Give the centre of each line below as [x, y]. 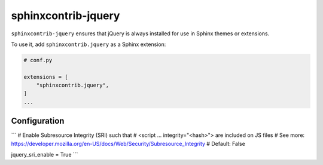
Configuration [38, 121]
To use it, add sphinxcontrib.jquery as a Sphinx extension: [89, 44]
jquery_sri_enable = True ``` [45, 155]
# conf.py [38, 60]
